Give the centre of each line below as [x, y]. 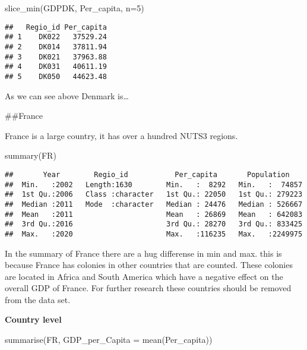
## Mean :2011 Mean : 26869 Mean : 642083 [154, 214]
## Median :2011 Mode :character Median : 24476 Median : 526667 [154, 204]
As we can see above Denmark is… [67, 95]
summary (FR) [31, 155]
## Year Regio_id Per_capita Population [147, 174]
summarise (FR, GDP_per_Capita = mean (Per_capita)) [109, 340]
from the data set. [38, 299]
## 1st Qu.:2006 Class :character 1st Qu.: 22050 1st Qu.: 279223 [154, 195]
